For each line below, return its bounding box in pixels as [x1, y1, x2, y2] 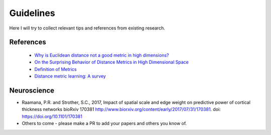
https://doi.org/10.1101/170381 [22, 113, 83, 119]
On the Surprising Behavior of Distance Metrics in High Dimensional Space [34, 59, 189, 65]
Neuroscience [9, 86, 55, 94]
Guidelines [9, 7, 55, 18]
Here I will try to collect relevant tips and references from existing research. [9, 25, 165, 31]
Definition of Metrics [34, 66, 77, 72]
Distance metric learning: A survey [34, 73, 106, 79]
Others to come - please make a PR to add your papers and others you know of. [22, 120, 187, 126]
